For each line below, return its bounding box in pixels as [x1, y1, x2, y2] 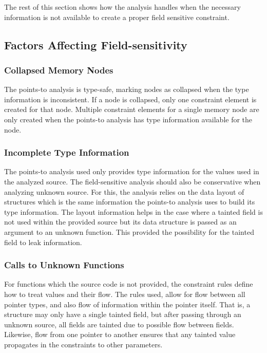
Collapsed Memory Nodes [4, 63, 113, 76]
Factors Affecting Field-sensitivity [4, 36, 187, 52]
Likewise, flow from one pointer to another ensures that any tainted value [4, 329, 236, 340]
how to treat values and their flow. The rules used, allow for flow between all [4, 288, 245, 299]
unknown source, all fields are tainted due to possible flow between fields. [4, 319, 234, 329]
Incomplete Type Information [4, 146, 129, 159]
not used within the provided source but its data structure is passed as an [4, 216, 237, 227]
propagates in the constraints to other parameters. [4, 339, 163, 349]
